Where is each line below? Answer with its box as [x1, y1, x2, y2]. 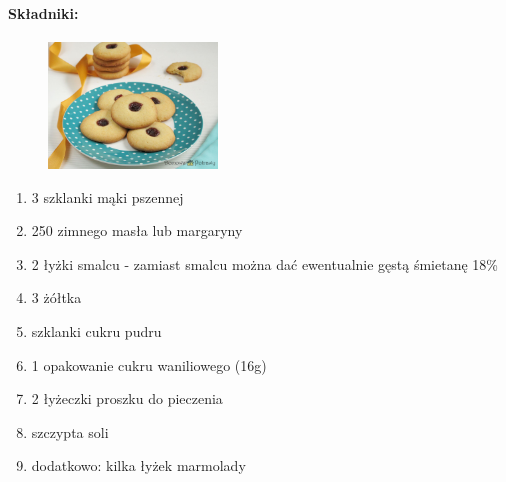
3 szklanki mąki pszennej [31, 186, 184, 207]
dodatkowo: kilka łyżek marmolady [31, 455, 246, 476]
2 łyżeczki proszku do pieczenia [31, 388, 223, 409]
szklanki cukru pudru [31, 320, 162, 341]
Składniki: [8, 2, 79, 23]
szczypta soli [31, 421, 109, 442]
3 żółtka [31, 287, 82, 308]
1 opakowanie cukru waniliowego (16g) [31, 354, 267, 375]
